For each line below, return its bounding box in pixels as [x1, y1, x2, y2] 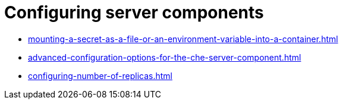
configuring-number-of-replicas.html [28, 70, 173, 81]
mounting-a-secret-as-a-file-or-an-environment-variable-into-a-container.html [28, 33, 338, 44]
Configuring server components [4, 2, 264, 23]
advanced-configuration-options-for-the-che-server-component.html [28, 52, 301, 62]
